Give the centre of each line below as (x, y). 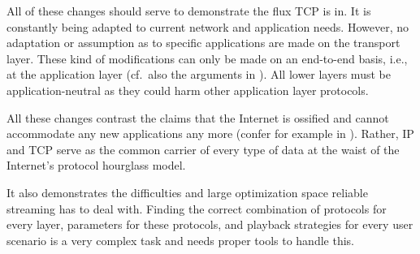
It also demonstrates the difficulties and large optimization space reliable (187, 192)
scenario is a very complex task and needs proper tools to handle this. (180, 240)
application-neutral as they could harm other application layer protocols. (188, 90)
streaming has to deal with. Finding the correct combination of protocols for (197, 208)
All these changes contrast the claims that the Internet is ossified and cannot (198, 117)
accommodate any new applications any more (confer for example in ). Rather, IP (210, 133)
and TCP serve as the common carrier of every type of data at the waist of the (203, 149)
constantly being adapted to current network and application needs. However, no (208, 26)
